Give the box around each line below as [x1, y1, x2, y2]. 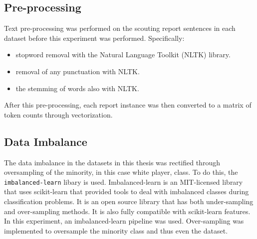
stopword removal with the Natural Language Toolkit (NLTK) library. [15, 49, 231, 60]
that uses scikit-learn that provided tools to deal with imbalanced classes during [4, 186, 249, 197]
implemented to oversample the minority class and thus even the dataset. [4, 225, 228, 236]
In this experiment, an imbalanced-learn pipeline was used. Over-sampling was [4, 216, 244, 226]
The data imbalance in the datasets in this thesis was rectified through [4, 157, 220, 167]
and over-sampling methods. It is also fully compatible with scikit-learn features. [4, 206, 251, 216]
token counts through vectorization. [4, 109, 113, 119]
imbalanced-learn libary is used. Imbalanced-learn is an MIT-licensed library [4, 176, 243, 187]
